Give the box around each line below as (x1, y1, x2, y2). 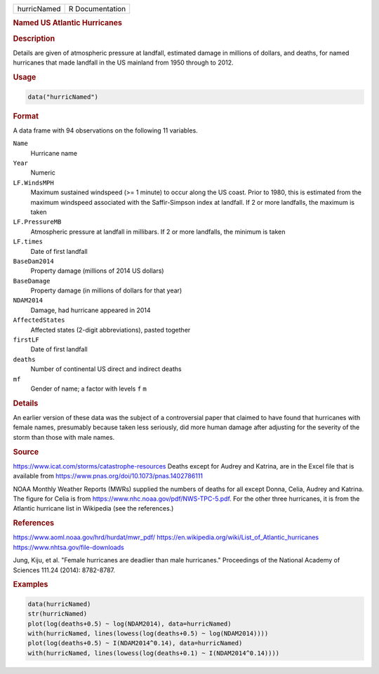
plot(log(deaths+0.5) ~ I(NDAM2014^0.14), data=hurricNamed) (27, 639, 243, 647)
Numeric (30, 168, 56, 177)
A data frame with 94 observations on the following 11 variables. (13, 126, 198, 135)
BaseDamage (13, 277, 51, 285)
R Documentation (68, 4, 126, 13)
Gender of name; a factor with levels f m (30, 384, 147, 393)
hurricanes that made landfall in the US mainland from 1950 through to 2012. (13, 58, 234, 67)
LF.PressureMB (13, 218, 62, 226)
